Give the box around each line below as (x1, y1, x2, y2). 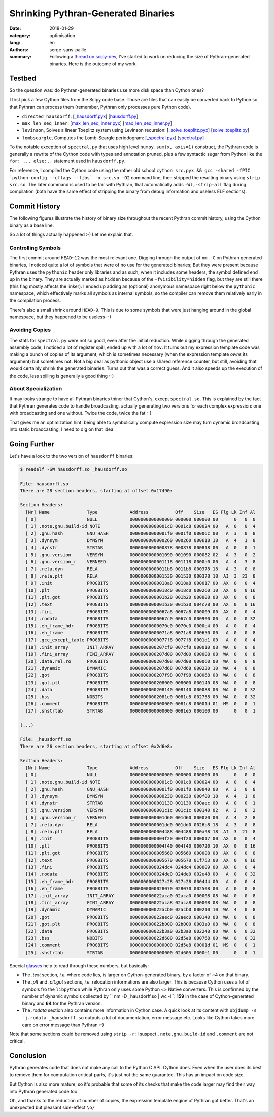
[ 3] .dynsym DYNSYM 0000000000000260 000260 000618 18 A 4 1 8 (25, 538, 256, 544)
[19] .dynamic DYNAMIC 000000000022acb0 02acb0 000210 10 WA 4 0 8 (25, 907, 256, 913)
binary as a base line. (9, 222, 54, 228)
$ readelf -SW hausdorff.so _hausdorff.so (20, 467, 127, 472)
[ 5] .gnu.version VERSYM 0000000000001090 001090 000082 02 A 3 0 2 (25, 552, 256, 558)
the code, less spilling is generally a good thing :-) (9, 373, 114, 379)
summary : (9, 54, 32, 60)
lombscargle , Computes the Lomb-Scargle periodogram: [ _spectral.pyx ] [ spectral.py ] (22, 134, 204, 141)
